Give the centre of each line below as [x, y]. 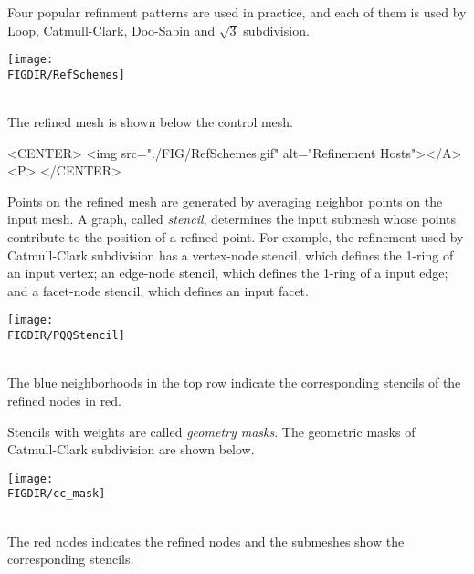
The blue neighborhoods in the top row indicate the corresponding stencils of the [234, 383]
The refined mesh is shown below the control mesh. [151, 122]
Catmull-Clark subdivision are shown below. [131, 449]
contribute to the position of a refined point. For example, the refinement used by [236, 237]
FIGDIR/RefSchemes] [66, 74]
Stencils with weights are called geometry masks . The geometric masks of [211, 431]
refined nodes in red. [65, 400]
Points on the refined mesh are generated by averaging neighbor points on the [225, 201]
